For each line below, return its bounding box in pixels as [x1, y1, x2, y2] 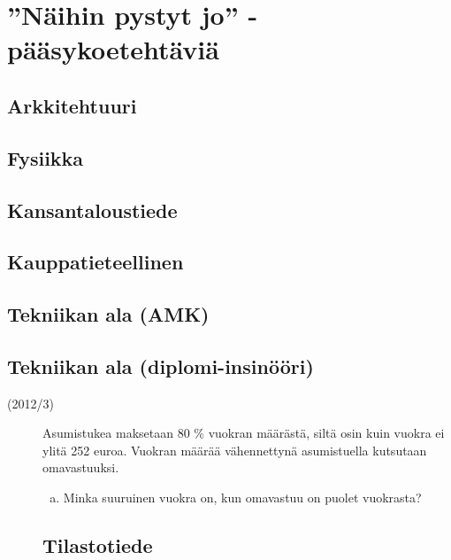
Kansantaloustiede [7, 196, 178, 223]
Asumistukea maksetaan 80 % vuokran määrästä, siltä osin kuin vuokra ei [42, 424, 445, 442]
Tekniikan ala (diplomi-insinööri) [7, 352, 314, 379]
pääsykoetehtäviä [7, 31, 219, 67]
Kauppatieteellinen [7, 248, 184, 276]
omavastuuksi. [42, 458, 119, 477]
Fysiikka [7, 144, 84, 171]
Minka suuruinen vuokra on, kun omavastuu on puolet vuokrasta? [63, 488, 422, 507]
